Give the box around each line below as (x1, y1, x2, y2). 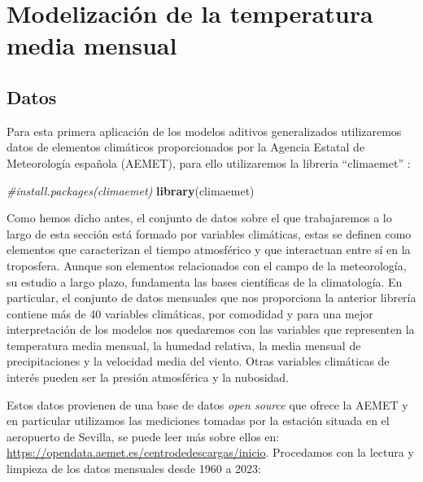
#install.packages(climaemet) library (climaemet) (7, 182, 255, 199)
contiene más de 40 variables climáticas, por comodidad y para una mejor (7, 305, 373, 322)
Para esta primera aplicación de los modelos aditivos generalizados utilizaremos (7, 122, 402, 139)
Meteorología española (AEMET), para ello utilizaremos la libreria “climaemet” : (7, 154, 411, 171)
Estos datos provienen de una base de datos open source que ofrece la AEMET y (7, 396, 408, 413)
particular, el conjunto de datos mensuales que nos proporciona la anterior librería (7, 289, 416, 306)
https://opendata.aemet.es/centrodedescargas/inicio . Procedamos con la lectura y (7, 444, 414, 461)
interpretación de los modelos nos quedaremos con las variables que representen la (7, 321, 415, 338)
